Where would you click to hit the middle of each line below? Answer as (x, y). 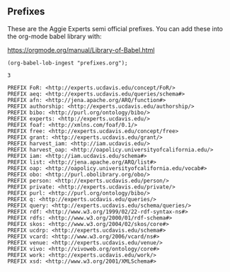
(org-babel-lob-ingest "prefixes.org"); (68, 63)
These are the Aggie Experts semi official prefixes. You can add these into (115, 28)
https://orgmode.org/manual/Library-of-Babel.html (81, 50)
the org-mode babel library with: (54, 36)
